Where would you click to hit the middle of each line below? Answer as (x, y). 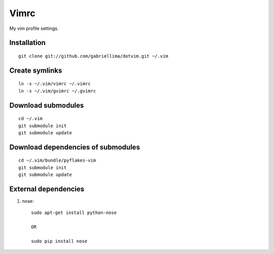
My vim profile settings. (34, 28)
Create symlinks (36, 70)
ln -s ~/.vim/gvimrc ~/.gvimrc (57, 91)
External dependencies (47, 189)
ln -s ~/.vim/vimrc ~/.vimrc (55, 84)
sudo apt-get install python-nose (74, 213)
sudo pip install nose (59, 241)
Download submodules (47, 105)
